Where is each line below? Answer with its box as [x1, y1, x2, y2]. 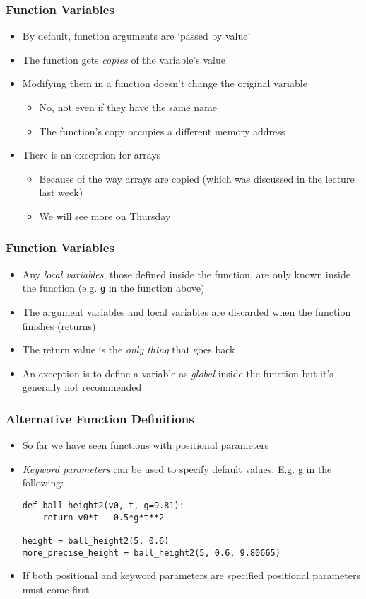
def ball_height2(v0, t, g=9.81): [22, 501, 184, 510]
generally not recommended [22, 380, 142, 394]
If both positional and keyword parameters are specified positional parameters [22, 568, 360, 583]
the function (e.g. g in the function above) [22, 280, 205, 295]
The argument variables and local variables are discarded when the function [22, 304, 351, 319]
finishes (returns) [22, 318, 96, 333]
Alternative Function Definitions [6, 409, 194, 427]
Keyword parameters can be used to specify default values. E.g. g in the [22, 461, 332, 476]
